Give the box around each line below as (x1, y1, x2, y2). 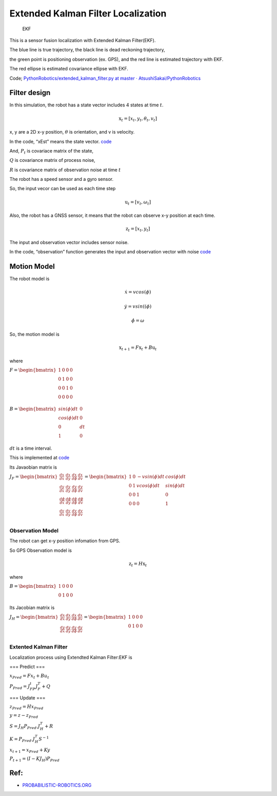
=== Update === (9, 694, 46, 701)
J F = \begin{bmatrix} (9, 473, 58, 480)
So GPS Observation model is (9, 547, 72, 553)
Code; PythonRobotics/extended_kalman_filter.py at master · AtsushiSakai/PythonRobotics (9, 75, 201, 81)
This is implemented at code (9, 455, 69, 461)
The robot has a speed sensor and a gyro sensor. (9, 176, 114, 182)
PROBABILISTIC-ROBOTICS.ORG (22, 782, 92, 788)
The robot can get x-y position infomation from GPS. (9, 538, 121, 544)
